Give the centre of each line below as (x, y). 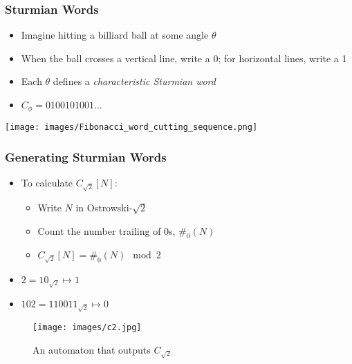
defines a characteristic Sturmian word (134, 81)
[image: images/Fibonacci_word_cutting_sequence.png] (131, 127)
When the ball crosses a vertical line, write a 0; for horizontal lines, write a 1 (184, 58)
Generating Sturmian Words (86, 157)
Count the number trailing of (99, 230)
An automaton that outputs (92, 349)
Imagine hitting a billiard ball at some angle (115, 35)
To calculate (47, 183)
